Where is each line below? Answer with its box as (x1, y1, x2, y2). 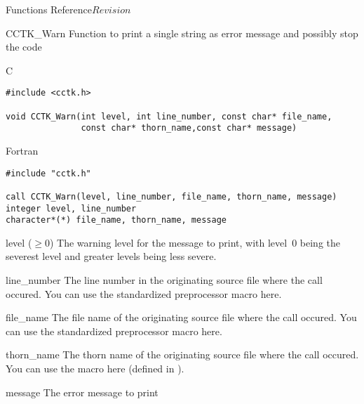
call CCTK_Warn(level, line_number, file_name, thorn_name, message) (6, 191, 337, 202)
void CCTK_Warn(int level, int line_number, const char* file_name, (6, 111, 332, 122)
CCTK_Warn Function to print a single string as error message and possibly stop (6, 25, 358, 40)
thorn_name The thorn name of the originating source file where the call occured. (6, 347, 359, 362)
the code (6, 39, 42, 54)
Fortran (6, 143, 39, 157)
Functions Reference (6, 2, 93, 16)
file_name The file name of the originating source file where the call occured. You (6, 310, 357, 325)
